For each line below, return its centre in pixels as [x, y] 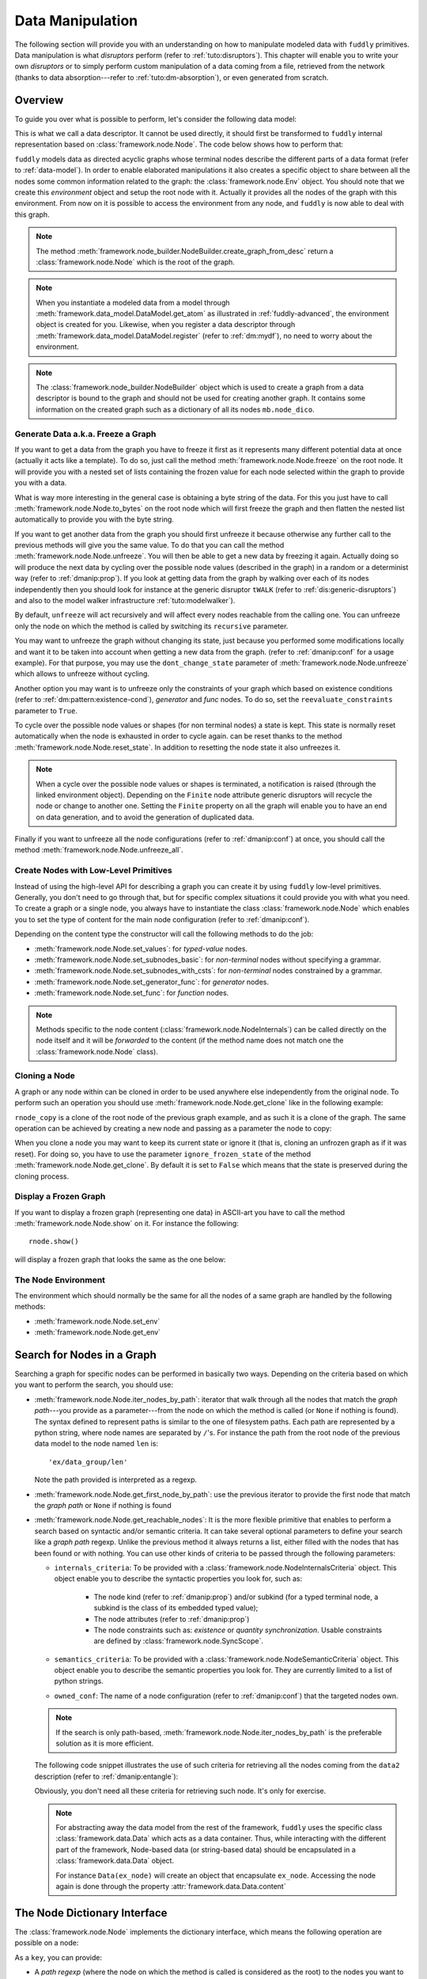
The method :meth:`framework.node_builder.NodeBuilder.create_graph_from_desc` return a [185, 251]
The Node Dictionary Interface [91, 1913]
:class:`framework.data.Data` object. [115, 1861]
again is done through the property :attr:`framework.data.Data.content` [171, 1886]
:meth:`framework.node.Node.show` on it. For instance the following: [127, 1224]
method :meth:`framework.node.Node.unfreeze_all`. [99, 850]
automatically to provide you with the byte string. [94, 519]
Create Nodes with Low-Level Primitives [94, 871]
